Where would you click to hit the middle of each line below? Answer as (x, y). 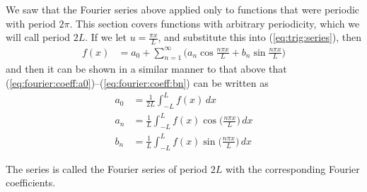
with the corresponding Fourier (292, 168)
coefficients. (31, 182)
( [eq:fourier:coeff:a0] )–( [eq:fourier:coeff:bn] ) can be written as (137, 82)
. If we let (106, 37)
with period (31, 23)
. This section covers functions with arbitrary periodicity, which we (215, 23)
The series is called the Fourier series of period (107, 168)
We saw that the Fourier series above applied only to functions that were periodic (183, 9)
